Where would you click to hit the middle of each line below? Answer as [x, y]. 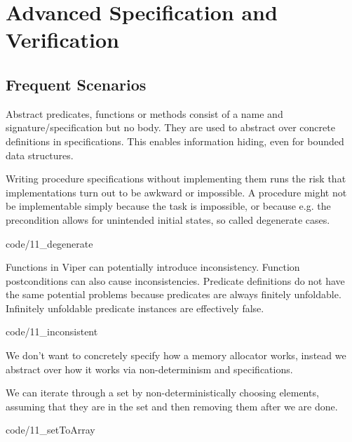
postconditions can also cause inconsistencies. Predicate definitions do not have [175, 280]
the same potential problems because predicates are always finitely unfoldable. [174, 294]
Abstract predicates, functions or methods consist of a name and [144, 113]
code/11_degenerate [49, 243]
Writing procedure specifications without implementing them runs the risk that [176, 179]
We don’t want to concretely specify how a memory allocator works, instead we [176, 355]
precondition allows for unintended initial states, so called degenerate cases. [168, 219]
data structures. [40, 155]
